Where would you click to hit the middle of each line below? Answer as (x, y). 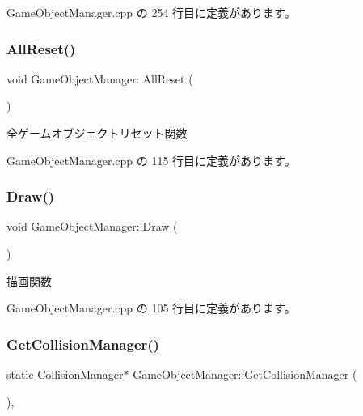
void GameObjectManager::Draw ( (92, 226)
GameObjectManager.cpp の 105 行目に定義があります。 (151, 308)
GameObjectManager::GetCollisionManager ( (245, 374)
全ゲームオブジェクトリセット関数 (97, 133)
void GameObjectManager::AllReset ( (100, 78)
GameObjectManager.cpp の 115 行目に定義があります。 (151, 160)
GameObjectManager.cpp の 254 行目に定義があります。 (151, 12)
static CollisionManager (65, 374)
